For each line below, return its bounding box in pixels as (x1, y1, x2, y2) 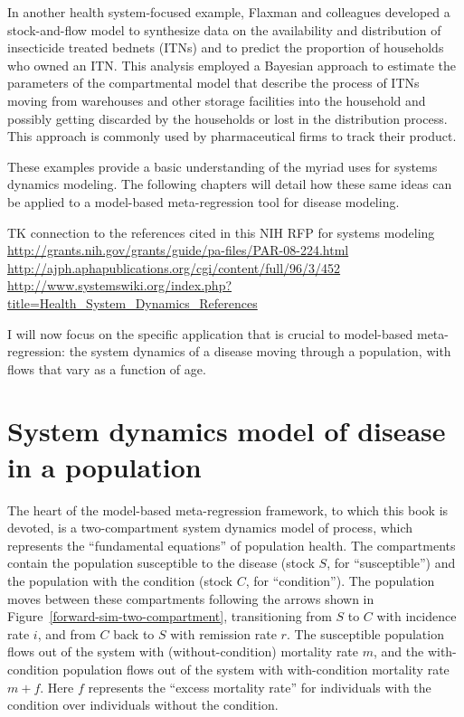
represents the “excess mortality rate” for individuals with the (88, 677, 431, 696)
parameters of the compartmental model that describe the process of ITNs (7, 73, 420, 92)
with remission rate (170, 624, 277, 643)
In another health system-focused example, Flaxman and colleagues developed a (7, 3, 450, 21)
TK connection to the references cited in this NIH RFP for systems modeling (7, 222, 435, 241)
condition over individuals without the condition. (7, 695, 279, 714)
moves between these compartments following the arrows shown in (7, 589, 374, 608)
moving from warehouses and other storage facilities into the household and (7, 90, 426, 109)
